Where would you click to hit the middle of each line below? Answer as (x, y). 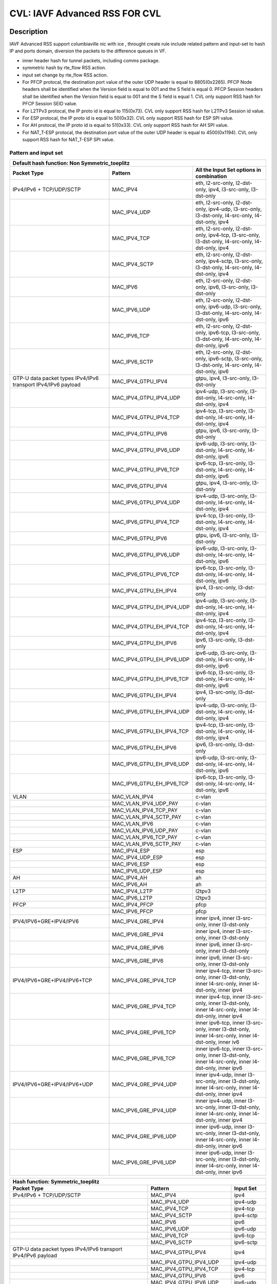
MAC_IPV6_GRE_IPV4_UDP (144, 1110)
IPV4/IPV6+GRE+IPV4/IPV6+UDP (53, 1085)
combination (211, 176)
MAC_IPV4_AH (130, 878)
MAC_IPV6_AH (130, 884)
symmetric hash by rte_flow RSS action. (64, 68)
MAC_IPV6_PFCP (133, 912)
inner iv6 (229, 1042)
